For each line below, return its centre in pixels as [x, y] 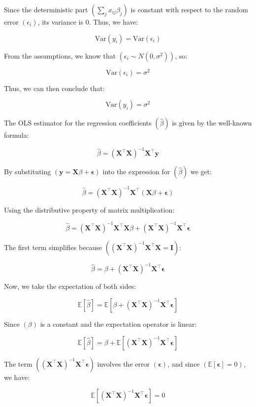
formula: [16, 135]
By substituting [28, 172]
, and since [184, 363]
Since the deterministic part [46, 9]
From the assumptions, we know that [60, 55]
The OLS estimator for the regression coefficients [78, 123]
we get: [201, 172]
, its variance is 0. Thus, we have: [88, 22]
